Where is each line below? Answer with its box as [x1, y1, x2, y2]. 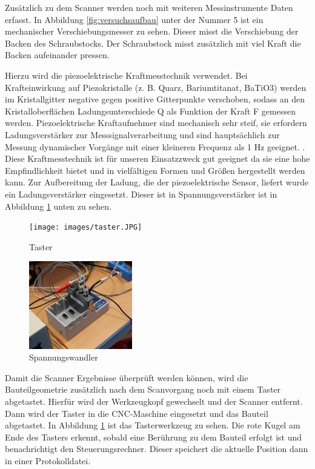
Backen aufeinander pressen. [5, 48, 110, 61]
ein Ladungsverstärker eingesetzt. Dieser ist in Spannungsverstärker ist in [5, 187, 277, 200]
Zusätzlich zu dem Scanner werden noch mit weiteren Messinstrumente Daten [5, 1, 293, 13]
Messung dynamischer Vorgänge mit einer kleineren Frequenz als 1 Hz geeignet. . [5, 140, 305, 153]
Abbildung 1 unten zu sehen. [5, 199, 111, 212]
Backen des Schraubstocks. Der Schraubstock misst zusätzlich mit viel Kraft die [5, 36, 301, 49]
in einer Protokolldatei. [5, 454, 91, 467]
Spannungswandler [29, 351, 98, 364]
